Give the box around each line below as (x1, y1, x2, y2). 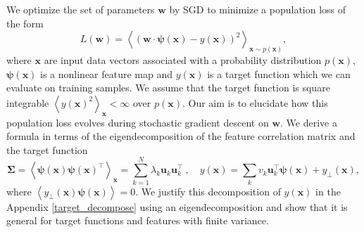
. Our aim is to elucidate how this (182, 95, 328, 110)
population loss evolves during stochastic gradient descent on (6, 115, 269, 129)
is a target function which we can (207, 66, 351, 81)
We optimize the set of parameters (6, 2, 155, 16)
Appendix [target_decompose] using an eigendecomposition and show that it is (6, 199, 348, 214)
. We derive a (280, 115, 337, 129)
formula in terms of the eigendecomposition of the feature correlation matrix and (6, 129, 356, 143)
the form (6, 15, 44, 30)
